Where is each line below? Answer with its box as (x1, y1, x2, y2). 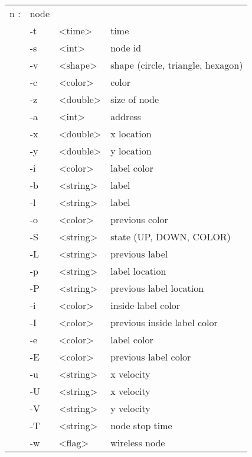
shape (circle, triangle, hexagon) (110, 58, 243, 72)
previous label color (110, 350, 191, 363)
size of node (110, 92, 159, 106)
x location (110, 127, 152, 140)
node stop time (110, 419, 172, 432)
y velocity (110, 401, 150, 415)
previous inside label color (110, 316, 218, 329)
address (110, 110, 141, 123)
